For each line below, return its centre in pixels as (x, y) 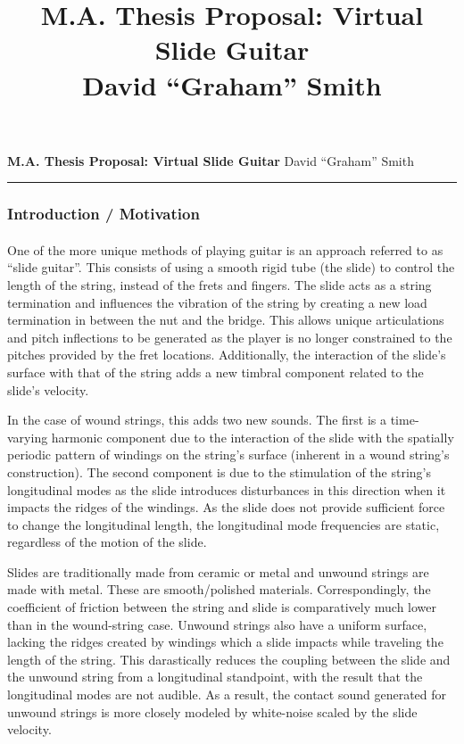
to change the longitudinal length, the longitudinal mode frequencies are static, (224, 524)
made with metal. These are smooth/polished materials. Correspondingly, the (219, 589)
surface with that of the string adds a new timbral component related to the (215, 372)
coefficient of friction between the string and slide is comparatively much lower (222, 607)
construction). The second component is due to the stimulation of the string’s (219, 471)
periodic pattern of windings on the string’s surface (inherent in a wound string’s (228, 455)
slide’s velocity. (48, 389)
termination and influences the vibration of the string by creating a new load (217, 302)
